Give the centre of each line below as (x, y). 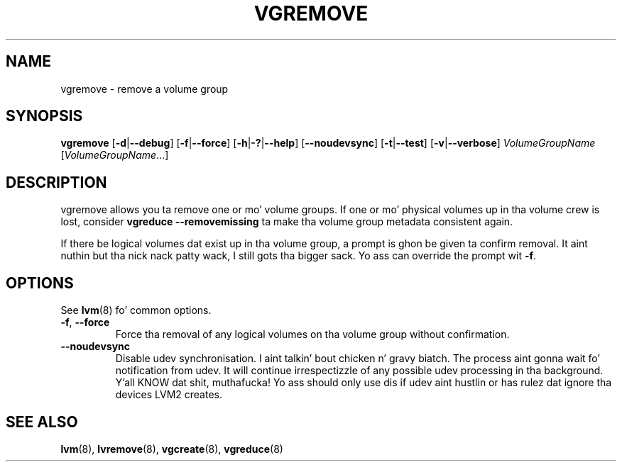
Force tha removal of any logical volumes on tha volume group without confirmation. (312, 334)
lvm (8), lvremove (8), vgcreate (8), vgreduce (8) (172, 449)
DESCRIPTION (56, 182)
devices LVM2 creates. (169, 395)
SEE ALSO (42, 422)
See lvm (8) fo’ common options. (136, 310)
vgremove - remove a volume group (144, 89)
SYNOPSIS (44, 116)
